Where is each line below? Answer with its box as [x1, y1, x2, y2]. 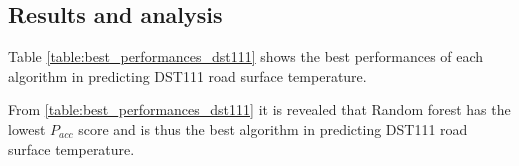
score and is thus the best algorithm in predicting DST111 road [78, 118, 468, 139]
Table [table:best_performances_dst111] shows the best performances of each [8, 46, 484, 67]
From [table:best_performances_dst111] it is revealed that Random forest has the [8, 99, 511, 120]
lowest [8, 118, 46, 139]
